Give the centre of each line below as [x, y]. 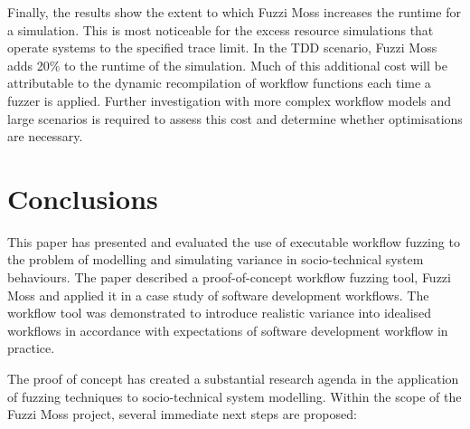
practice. [31, 348]
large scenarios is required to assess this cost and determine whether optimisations [235, 118]
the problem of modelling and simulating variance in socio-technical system [216, 259]
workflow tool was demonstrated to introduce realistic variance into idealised [220, 313]
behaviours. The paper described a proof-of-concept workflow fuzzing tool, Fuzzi [229, 277]
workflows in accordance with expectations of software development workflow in [228, 330]
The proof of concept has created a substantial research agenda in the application [233, 379]
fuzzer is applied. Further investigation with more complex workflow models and [230, 100]
